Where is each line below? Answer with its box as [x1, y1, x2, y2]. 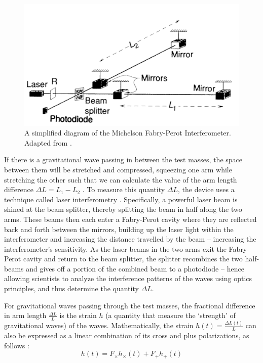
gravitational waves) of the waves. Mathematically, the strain [4, 320, 194, 331]
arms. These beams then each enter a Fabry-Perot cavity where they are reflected [4, 213, 257, 224]
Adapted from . [24, 137, 72, 148]
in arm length [4, 310, 47, 321]
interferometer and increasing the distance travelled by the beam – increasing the [4, 234, 256, 244]
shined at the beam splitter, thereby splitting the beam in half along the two [4, 204, 242, 214]
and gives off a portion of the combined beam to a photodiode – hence [26, 263, 244, 274]
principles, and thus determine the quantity [4, 283, 139, 294]
